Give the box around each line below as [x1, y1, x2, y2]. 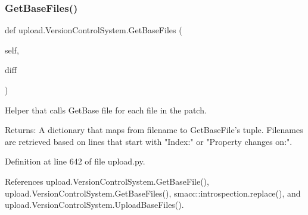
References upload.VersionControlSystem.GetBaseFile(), [5, 175, 209, 187]
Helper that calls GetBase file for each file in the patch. [5, 103, 207, 116]
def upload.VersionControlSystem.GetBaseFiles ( [5, 24, 182, 36]
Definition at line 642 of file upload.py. [5, 155, 145, 167]
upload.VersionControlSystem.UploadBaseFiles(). [5, 198, 184, 211]
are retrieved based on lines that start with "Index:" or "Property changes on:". [5, 135, 293, 147]
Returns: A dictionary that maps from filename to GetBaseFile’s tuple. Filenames [5, 124, 303, 136]
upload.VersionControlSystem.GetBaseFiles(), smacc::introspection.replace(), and [5, 186, 301, 199]
